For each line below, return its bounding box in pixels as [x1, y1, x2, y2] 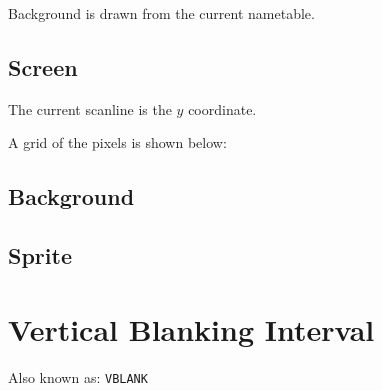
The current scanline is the [8, 98, 172, 119]
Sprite [8, 240, 72, 271]
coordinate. [188, 98, 257, 119]
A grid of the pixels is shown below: [8, 132, 227, 153]
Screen [8, 51, 78, 82]
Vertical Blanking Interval [8, 308, 375, 349]
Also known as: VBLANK [8, 366, 148, 387]
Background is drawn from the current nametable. [8, 3, 315, 23]
